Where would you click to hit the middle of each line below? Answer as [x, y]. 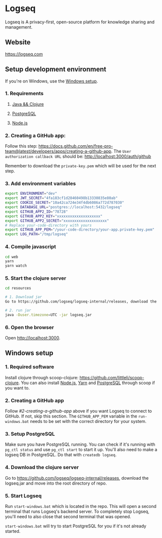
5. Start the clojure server [36, 278]
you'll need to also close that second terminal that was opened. [68, 516]
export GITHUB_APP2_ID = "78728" [37, 212]
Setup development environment [56, 69]
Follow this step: [21, 146]
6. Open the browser [29, 327]
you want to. [17, 388]
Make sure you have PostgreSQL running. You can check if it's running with [80, 444]
